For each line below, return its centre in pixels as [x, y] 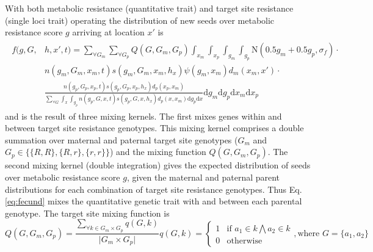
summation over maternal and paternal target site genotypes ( [121, 139]
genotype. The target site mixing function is [87, 213]
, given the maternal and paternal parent [203, 177]
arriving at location [108, 32]
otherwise [244, 241]
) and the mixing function [158, 152]
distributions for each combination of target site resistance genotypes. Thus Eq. [154, 189]
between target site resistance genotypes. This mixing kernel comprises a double [154, 128]
